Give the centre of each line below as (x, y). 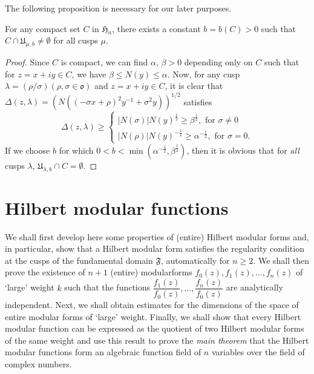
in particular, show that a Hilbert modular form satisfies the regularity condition (155, 248)
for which (76, 150)
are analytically (254, 287)
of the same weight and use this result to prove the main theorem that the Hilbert (157, 340)
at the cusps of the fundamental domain (79, 260)
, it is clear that (194, 86)
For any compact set (43, 28)
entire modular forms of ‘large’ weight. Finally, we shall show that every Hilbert (153, 316)
